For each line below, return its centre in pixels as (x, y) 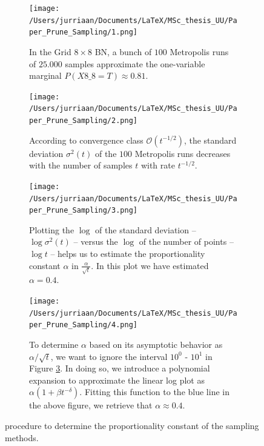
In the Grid (50, 51)
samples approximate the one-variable (135, 63)
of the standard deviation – (146, 229)
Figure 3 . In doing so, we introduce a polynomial (120, 368)
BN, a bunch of (123, 51)
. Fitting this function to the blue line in (154, 392)
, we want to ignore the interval (109, 356)
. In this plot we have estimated (150, 265)
